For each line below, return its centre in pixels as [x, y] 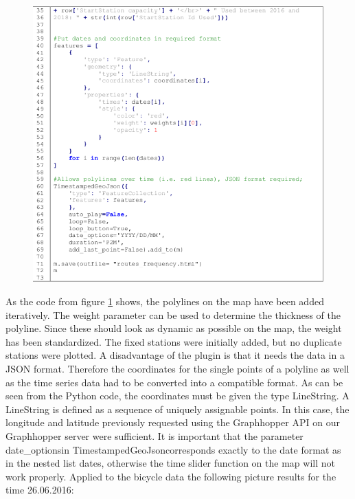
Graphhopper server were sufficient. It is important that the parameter [154, 436]
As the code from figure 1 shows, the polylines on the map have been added [165, 301]
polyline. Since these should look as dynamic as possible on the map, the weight [174, 328]
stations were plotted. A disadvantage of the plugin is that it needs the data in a [175, 355]
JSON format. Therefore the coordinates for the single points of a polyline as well [177, 369]
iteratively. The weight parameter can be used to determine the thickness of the [173, 314]
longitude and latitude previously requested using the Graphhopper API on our [173, 422]
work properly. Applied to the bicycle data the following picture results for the [171, 476]
